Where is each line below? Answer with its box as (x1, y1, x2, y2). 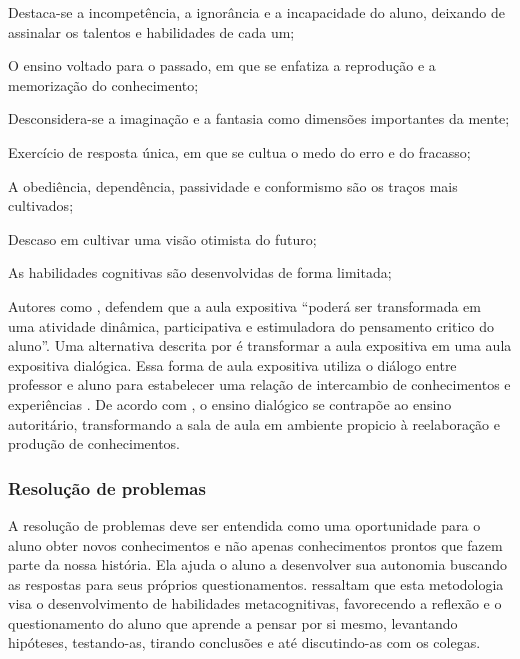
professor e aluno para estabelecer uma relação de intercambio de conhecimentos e (8, 374, 511, 395)
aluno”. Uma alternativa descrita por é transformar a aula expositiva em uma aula (8, 335, 512, 356)
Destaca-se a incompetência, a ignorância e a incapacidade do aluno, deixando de (8, 2, 505, 22)
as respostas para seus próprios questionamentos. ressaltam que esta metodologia (8, 573, 504, 594)
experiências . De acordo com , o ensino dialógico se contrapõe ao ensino (8, 393, 452, 414)
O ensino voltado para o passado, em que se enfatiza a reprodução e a (8, 55, 436, 76)
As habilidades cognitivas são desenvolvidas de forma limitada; (8, 262, 392, 283)
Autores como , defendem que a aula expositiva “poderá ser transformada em (8, 295, 481, 316)
